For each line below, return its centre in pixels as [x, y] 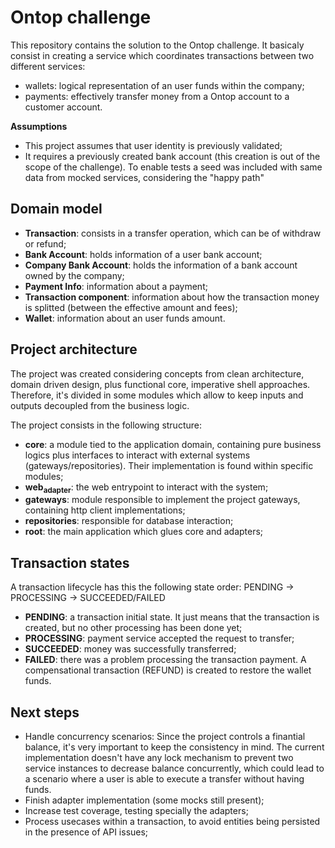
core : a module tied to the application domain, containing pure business [173, 444]
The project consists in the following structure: [106, 425]
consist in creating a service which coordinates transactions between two [162, 55]
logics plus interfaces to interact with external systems [137, 455]
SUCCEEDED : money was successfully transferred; [130, 649]
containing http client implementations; [105, 510]
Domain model [56, 209]
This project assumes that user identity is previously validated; [153, 145]
